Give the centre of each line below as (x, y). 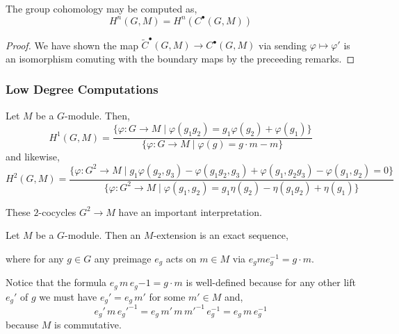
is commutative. (88, 325)
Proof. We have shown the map (72, 45)
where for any (35, 258)
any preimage (123, 258)
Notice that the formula (56, 282)
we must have (68, 296)
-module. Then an (103, 235)
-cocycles (57, 211)
